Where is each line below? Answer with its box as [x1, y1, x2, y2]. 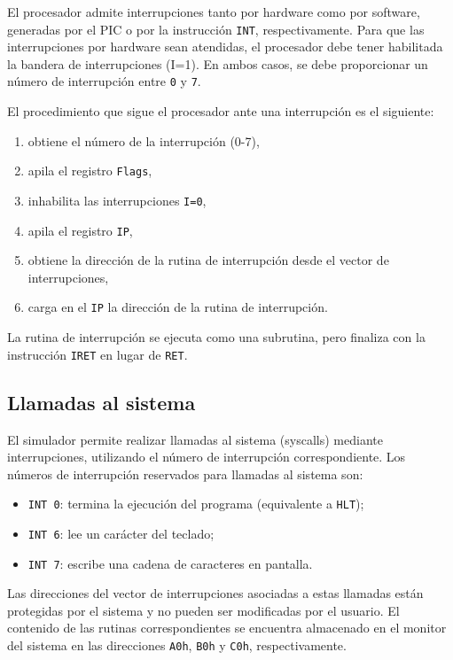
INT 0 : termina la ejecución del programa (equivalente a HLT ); [27, 494, 364, 513]
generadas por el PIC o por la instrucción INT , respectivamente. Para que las [7, 19, 425, 38]
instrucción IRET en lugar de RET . [7, 345, 188, 363]
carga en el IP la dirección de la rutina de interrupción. [27, 298, 328, 316]
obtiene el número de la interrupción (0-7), [27, 131, 260, 150]
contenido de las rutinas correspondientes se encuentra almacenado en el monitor [7, 618, 447, 637]
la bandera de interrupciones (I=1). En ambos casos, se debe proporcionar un [7, 54, 428, 73]
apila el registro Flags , [27, 161, 152, 180]
